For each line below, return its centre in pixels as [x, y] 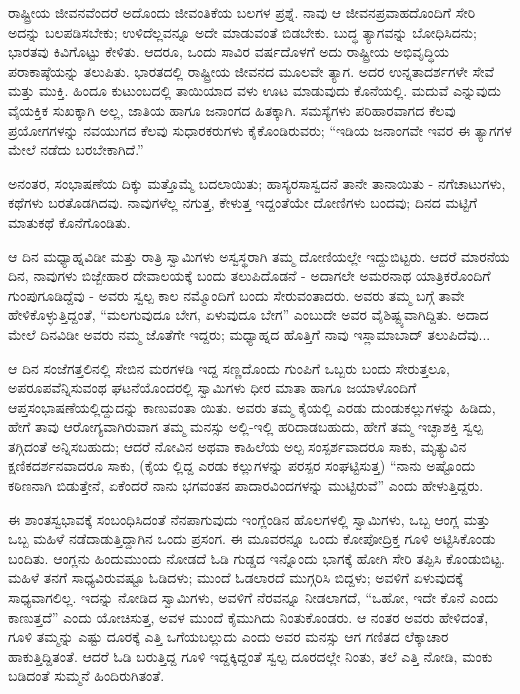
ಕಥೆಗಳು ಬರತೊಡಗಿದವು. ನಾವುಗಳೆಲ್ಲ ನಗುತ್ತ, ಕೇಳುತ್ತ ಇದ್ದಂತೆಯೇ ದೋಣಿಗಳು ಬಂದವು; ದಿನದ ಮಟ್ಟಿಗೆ [243, 202]
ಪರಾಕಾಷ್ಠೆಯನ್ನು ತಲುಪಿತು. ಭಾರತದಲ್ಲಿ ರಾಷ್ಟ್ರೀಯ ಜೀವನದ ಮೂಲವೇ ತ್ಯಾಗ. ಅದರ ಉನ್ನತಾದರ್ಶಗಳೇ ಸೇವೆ [251, 70]
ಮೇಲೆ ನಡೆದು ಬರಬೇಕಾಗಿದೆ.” [76, 149]
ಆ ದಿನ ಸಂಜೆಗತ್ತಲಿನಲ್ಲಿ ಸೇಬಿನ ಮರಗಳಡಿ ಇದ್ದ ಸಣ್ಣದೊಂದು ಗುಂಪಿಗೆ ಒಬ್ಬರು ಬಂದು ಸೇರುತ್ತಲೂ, [229, 367]
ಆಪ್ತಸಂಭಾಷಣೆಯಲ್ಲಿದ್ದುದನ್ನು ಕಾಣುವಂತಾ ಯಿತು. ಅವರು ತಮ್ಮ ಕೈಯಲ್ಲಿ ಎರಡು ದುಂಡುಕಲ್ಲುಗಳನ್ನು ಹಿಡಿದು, [252, 406]
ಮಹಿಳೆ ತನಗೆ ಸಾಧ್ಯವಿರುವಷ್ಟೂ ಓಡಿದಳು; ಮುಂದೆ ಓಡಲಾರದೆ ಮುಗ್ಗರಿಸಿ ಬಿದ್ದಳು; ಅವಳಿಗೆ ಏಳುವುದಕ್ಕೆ [235, 577]
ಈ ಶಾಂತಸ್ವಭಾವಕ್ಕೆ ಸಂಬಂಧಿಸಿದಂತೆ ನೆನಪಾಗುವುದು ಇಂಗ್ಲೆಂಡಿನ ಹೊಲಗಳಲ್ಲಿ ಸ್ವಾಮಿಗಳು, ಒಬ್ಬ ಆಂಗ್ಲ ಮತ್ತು [249, 518]
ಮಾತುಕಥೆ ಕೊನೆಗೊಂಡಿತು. [69, 221]
